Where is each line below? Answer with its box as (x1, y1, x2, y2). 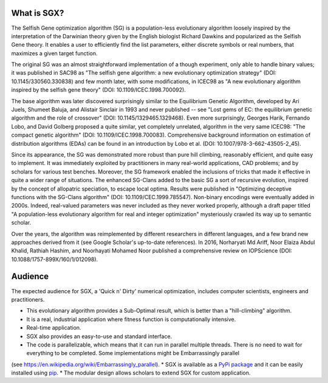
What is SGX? (11, 8, 64, 18)
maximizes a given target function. (11, 49, 98, 57)
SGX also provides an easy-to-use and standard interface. (26, 333, 173, 340)
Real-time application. (26, 324, 81, 331)
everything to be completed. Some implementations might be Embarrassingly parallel (26, 350, 240, 357)
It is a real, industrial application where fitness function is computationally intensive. (26, 316, 236, 323)
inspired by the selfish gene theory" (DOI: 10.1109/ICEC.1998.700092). (11, 86, 186, 93)
